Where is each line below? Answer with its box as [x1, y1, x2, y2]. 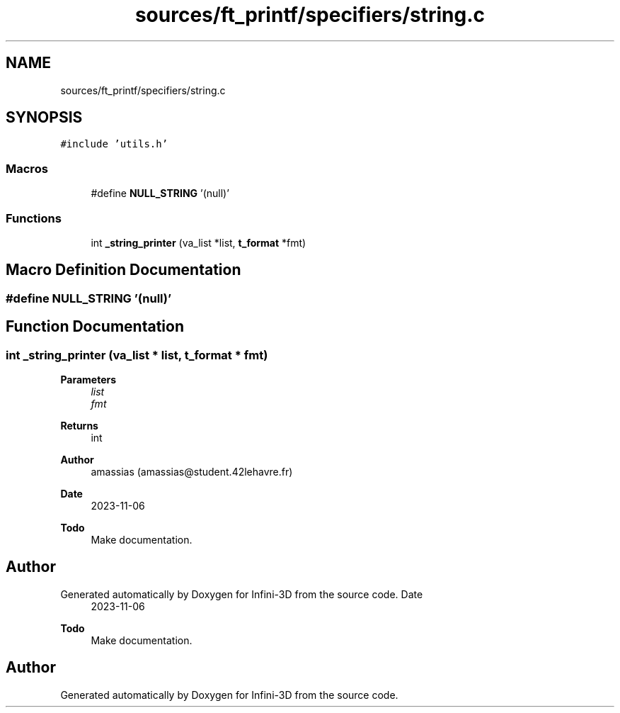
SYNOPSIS [6, 108, 83, 127]
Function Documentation [6, 318, 184, 336]
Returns [60, 420, 98, 432]
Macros [6, 161, 48, 176]
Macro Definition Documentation [6, 261, 241, 279]
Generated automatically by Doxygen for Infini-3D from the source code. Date [60, 588, 423, 600]
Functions [6, 210, 62, 225]
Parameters [60, 374, 117, 386]
